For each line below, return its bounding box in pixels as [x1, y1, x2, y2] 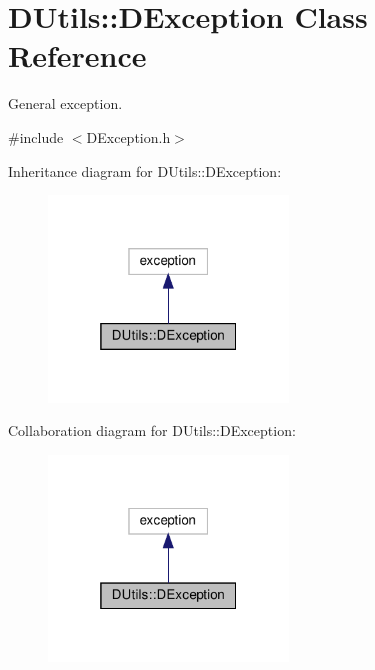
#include [8, 126, 64, 147]
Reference [8, 35, 147, 76]
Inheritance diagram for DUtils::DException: [8, 160, 282, 181]
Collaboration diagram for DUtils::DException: [8, 420, 296, 441]
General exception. [8, 93, 123, 114]
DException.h [86, 126, 171, 147]
